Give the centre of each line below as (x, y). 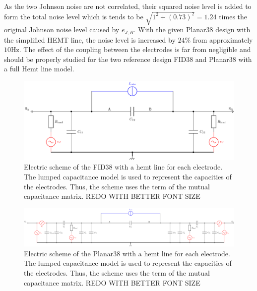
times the (233, 16)
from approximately (223, 39)
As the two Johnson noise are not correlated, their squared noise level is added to (128, 6)
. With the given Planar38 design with (192, 29)
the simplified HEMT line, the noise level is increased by (90, 39)
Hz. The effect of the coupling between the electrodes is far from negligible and (131, 49)
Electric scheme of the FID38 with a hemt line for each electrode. (123, 167)
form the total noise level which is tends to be (74, 16)
